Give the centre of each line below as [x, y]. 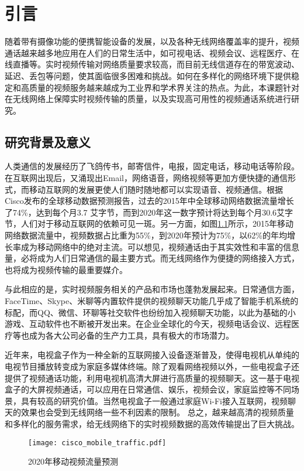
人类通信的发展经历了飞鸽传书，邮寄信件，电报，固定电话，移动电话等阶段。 [152, 166]
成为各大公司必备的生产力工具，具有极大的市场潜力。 [131, 335]
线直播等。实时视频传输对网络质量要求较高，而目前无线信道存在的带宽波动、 [152, 64]
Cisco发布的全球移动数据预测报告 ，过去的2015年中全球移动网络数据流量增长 [149, 201]
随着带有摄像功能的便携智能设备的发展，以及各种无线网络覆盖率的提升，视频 [152, 41]
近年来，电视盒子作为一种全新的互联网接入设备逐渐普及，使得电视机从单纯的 [152, 355]
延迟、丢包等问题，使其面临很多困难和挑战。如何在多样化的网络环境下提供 [148, 75]
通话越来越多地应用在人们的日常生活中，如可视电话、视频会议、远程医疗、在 [152, 52]
